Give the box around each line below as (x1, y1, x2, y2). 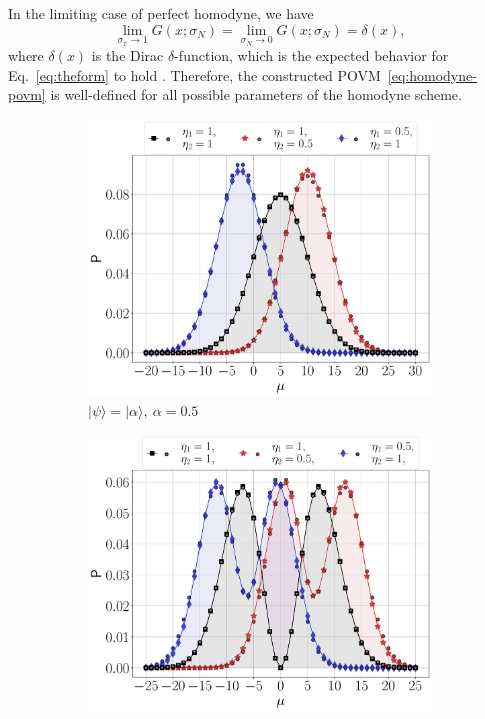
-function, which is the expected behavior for (174, 45, 449, 66)
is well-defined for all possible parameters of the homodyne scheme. (50, 84, 462, 105)
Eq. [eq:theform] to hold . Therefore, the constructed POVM (8, 64, 381, 85)
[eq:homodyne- (387, 64, 477, 85)
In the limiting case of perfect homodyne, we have (8, 3, 314, 23)
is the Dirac (91, 45, 164, 66)
